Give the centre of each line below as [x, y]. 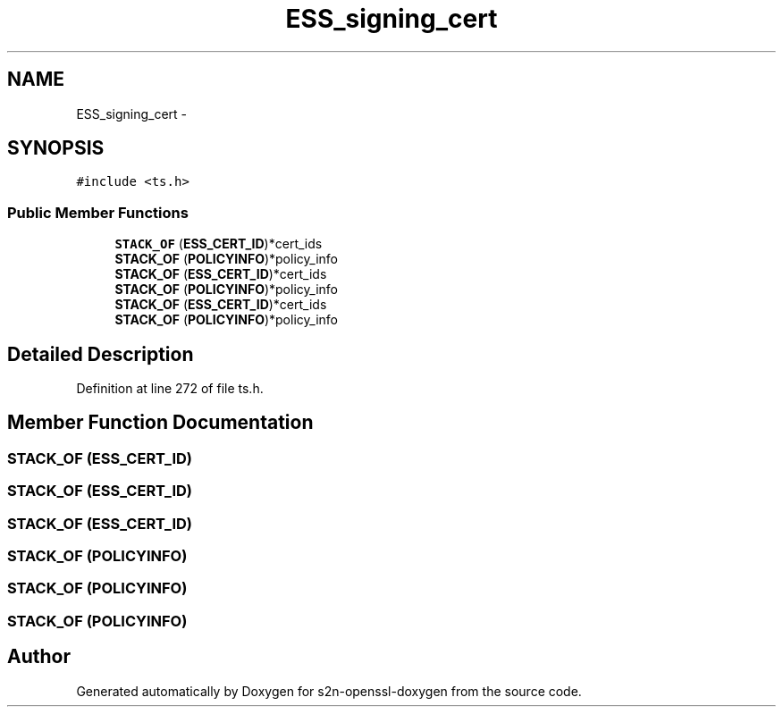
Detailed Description [101, 354]
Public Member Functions [98, 212]
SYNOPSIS [56, 148]
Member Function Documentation [160, 423]
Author [39, 657]
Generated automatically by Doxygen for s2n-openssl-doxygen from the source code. [329, 691]
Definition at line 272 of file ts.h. [170, 389]
